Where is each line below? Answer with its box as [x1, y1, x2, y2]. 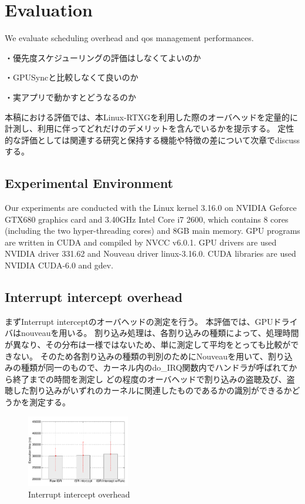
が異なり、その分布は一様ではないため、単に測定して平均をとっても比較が [5, 338, 291, 351]
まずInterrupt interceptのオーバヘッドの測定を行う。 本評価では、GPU [5, 315, 273, 327]
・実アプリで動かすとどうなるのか [5, 90, 136, 103]
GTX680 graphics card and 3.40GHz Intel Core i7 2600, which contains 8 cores [5, 213, 289, 225]
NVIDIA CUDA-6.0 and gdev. [5, 259, 114, 271]
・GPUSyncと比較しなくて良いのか [5, 71, 138, 83]
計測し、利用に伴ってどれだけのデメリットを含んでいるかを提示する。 [5, 122, 275, 135]
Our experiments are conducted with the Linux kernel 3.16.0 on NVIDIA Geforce [5, 201, 297, 214]
